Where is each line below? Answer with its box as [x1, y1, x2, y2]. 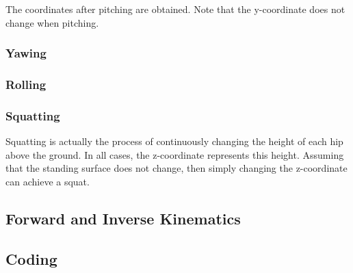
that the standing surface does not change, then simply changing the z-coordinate [5, 161, 348, 175]
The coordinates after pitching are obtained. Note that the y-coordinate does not [5, 2, 345, 16]
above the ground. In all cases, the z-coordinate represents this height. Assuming [5, 147, 344, 161]
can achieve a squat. [5, 174, 90, 188]
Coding [5, 248, 57, 269]
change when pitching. [5, 15, 99, 29]
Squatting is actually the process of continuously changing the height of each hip [5, 134, 343, 148]
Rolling [5, 75, 47, 92]
